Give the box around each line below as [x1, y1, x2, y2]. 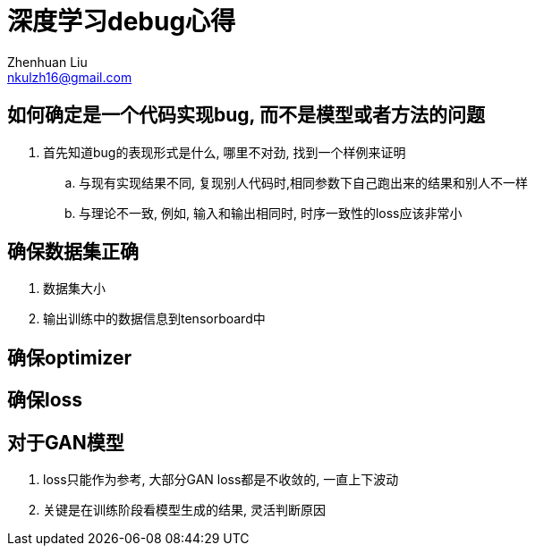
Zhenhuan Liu [7, 54, 88, 70]
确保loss [7, 389, 83, 412]
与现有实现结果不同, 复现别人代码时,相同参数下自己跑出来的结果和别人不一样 [79, 174, 529, 190]
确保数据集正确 [7, 240, 139, 264]
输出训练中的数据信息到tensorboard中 [43, 311, 266, 327]
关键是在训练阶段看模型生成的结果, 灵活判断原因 [43, 502, 326, 518]
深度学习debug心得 [7, 6, 236, 37]
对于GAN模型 [7, 431, 124, 454]
